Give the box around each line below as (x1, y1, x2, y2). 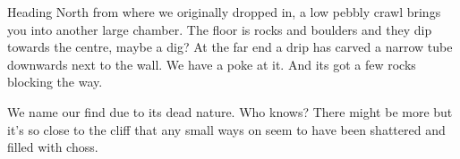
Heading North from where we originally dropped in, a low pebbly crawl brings (7, 3, 441, 21)
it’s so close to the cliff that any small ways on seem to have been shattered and (7, 120, 446, 138)
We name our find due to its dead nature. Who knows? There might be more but (7, 102, 453, 121)
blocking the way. (7, 72, 103, 91)
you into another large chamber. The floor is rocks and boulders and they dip (7, 20, 432, 38)
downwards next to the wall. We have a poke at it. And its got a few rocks (7, 54, 416, 73)
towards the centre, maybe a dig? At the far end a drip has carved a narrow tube (7, 38, 453, 56)
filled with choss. (7, 138, 98, 156)
